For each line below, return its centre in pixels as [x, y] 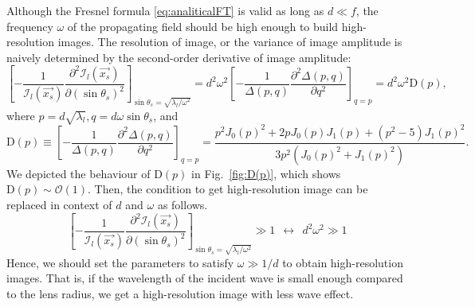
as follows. [183, 204]
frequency [30, 26]
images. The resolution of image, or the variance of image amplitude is [230, 42]
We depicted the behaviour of [79, 173]
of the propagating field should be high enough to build [203, 26]
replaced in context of [59, 204]
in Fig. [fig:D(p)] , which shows [266, 173]
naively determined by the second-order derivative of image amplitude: [179, 57]
